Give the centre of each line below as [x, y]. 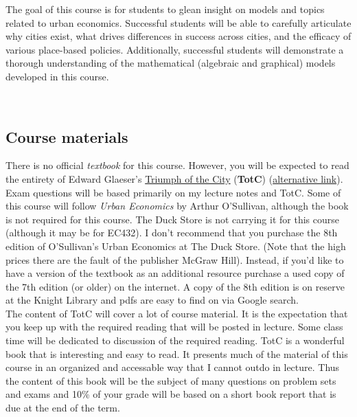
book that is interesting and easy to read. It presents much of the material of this [177, 353]
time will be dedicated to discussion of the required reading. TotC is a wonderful [175, 340]
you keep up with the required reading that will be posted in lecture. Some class [174, 327]
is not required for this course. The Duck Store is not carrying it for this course [172, 219]
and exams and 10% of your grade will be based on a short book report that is [171, 394]
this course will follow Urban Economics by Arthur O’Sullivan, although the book [177, 206]
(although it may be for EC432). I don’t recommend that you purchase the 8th [172, 233]
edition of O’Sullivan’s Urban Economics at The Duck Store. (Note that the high [176, 246]
